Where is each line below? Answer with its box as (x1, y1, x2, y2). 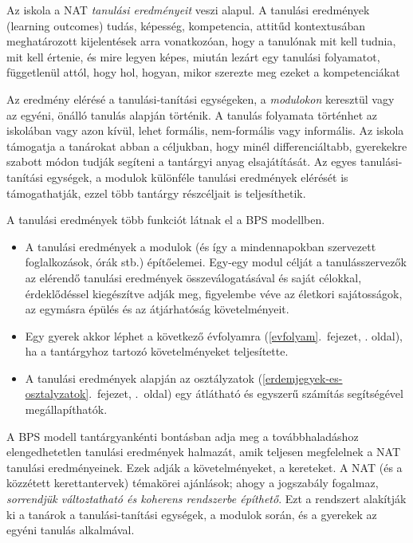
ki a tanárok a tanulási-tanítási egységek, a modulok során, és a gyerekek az (6, 506, 377, 522)
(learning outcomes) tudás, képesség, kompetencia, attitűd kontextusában (6, 17, 365, 33)
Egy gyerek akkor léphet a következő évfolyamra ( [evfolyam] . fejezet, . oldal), (25, 327, 403, 344)
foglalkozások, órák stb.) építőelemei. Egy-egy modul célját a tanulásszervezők (25, 254, 407, 270)
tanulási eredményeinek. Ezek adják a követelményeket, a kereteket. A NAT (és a (6, 458, 403, 475)
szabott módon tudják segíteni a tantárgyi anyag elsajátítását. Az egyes (6, 153, 357, 170)
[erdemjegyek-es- (262, 369, 343, 386)
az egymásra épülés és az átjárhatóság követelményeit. (25, 301, 289, 317)
